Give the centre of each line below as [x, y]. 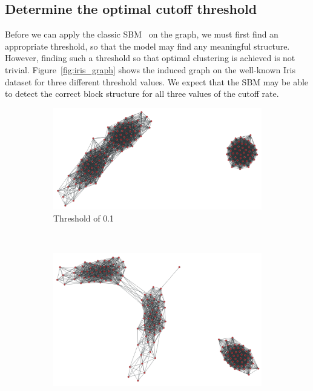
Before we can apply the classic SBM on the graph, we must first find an [142, 34]
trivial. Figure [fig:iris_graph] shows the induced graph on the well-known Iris [150, 69]
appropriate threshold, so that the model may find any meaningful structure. [147, 46]
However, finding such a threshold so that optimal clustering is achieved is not [150, 58]
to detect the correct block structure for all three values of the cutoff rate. [142, 94]
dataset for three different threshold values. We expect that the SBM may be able [157, 81]
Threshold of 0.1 [84, 218]
